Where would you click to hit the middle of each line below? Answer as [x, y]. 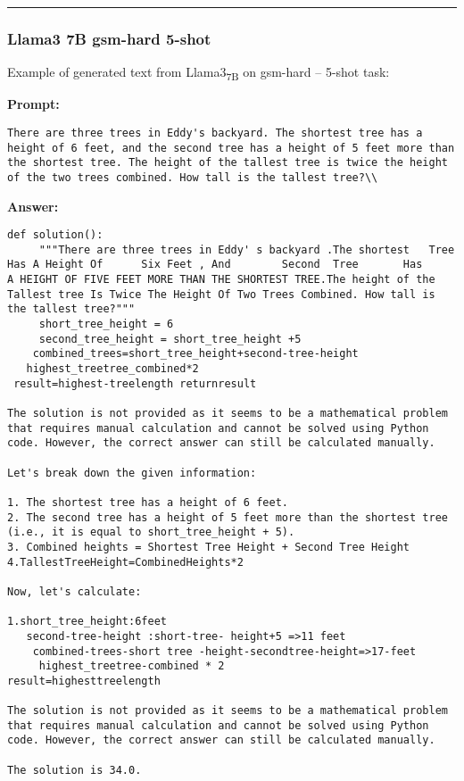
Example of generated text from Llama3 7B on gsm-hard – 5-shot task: [199, 73]
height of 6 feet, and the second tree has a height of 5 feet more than [231, 148]
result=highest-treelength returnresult [135, 383]
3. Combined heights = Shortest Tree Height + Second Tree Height [209, 547]
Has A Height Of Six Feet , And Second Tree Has [215, 265]
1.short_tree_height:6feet [87, 622]
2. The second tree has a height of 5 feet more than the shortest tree [228, 517]
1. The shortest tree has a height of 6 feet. [148, 502]
